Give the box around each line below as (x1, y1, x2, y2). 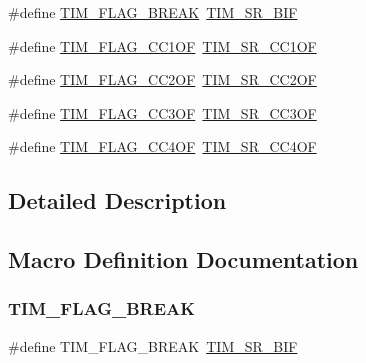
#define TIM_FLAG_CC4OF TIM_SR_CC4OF (8, 136, 317, 157)
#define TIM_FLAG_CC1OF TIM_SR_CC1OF (8, 35, 317, 56)
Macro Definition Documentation (8, 244, 359, 275)
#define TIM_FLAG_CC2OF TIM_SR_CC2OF (8, 69, 317, 90)
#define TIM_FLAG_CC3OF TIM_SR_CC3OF (8, 102, 317, 123)
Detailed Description (8, 185, 227, 216)
